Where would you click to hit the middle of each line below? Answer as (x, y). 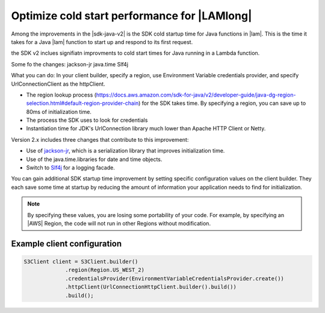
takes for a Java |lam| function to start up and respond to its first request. (102, 42)
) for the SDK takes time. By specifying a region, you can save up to (222, 103)
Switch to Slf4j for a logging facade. (71, 168)
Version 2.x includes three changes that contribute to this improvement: (100, 139)
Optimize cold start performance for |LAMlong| (132, 16)
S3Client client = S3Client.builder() (81, 261)
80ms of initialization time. (59, 112)
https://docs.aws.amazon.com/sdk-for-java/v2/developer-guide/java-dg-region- (196, 95)
